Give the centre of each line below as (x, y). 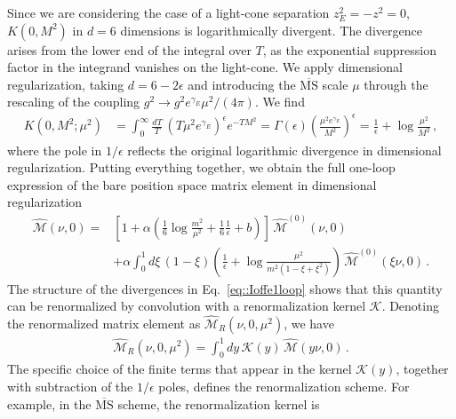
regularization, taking (66, 84)
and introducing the (242, 84)
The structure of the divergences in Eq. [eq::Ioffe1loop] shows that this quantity (225, 288)
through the (396, 84)
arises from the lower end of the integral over (129, 49)
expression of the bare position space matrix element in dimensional (192, 184)
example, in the (49, 403)
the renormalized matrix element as (104, 323)
